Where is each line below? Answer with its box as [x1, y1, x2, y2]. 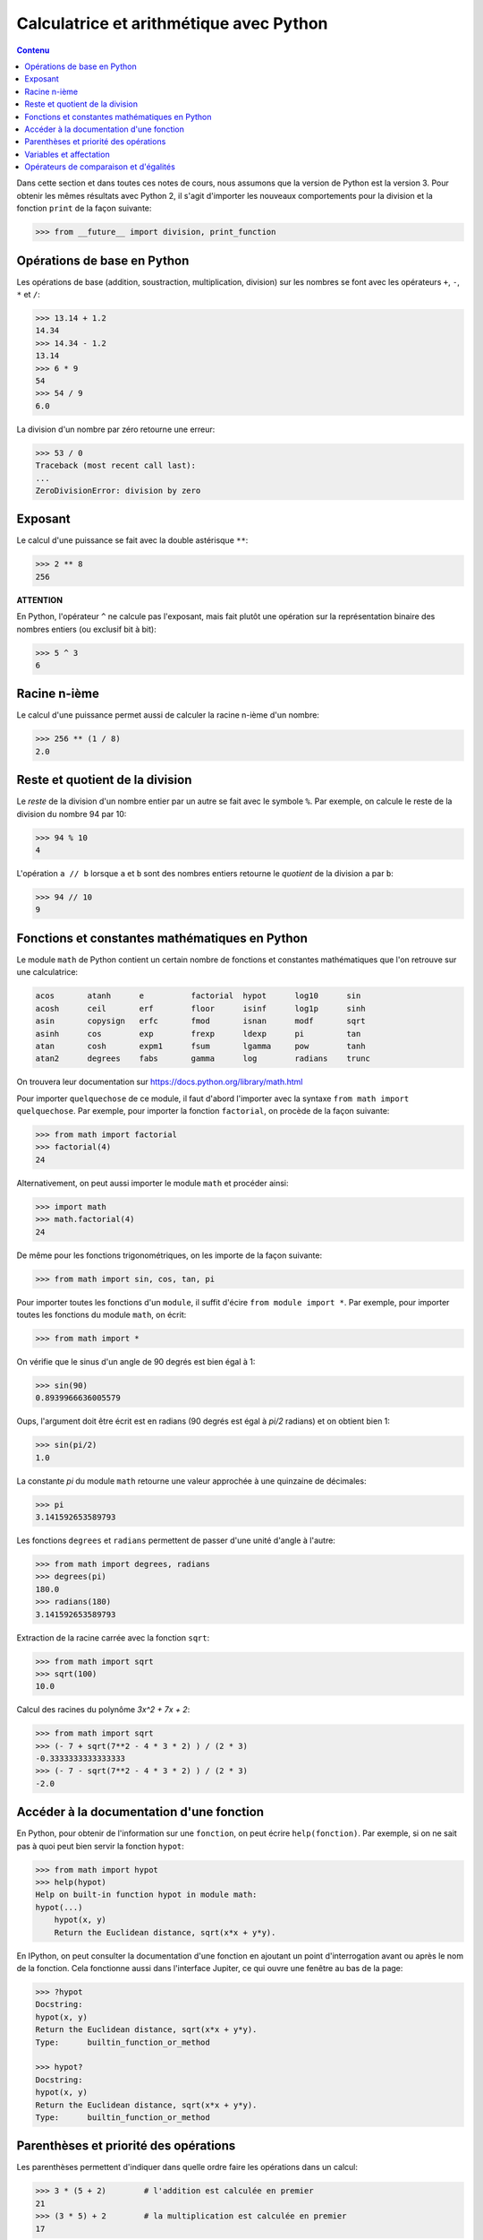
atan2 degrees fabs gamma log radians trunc [35, 1054, 371, 1064]
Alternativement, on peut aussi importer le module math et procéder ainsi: [16, 1177, 290, 1188]
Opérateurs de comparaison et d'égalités [24, 161, 176, 172]
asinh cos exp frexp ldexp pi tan [35, 1029, 361, 1038]
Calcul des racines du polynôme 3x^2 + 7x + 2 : [16, 1704, 191, 1715]
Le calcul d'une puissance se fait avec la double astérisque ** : [16, 535, 249, 546]
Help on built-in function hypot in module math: [35, 1890, 258, 1900]
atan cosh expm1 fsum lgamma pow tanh [35, 1040, 366, 1051]
